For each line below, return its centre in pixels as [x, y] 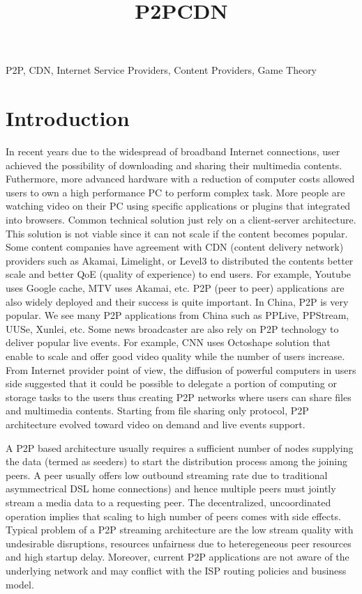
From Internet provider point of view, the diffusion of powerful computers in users [181, 369]
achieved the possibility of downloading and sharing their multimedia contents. [174, 165]
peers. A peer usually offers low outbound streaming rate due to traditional [167, 475]
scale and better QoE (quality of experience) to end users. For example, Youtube [179, 274]
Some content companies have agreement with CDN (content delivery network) [175, 247]
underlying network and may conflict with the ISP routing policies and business [176, 570]
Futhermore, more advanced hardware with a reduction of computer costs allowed [180, 179]
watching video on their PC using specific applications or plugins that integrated [178, 206]
